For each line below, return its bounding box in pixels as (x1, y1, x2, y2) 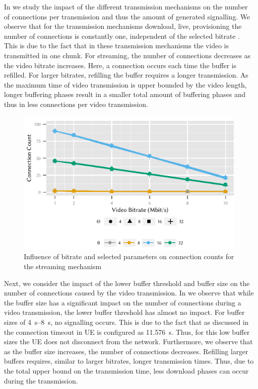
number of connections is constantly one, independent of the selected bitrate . (4, 30, 240, 41)
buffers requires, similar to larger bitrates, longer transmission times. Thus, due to (4, 356, 254, 366)
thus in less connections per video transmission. (4, 98, 148, 109)
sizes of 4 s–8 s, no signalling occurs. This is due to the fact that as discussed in (4, 316, 249, 327)
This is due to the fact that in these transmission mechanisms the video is (4, 40, 229, 51)
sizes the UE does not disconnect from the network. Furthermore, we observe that (4, 336, 253, 347)
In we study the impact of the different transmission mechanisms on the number (4, 1, 248, 11)
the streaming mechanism (24, 261, 102, 272)
